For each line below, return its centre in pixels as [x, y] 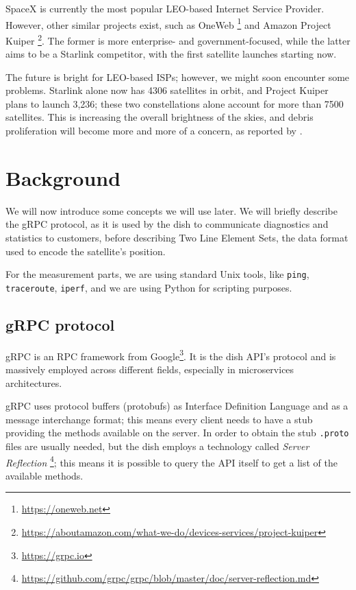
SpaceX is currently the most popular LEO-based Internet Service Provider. [165, 8]
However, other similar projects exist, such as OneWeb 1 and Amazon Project [168, 23]
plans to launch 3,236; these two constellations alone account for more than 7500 [175, 103]
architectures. [34, 382]
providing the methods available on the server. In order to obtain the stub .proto [177, 433]
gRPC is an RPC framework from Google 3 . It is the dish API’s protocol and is [171, 355]
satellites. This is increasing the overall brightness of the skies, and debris [160, 117]
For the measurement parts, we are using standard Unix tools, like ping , [157, 274]
